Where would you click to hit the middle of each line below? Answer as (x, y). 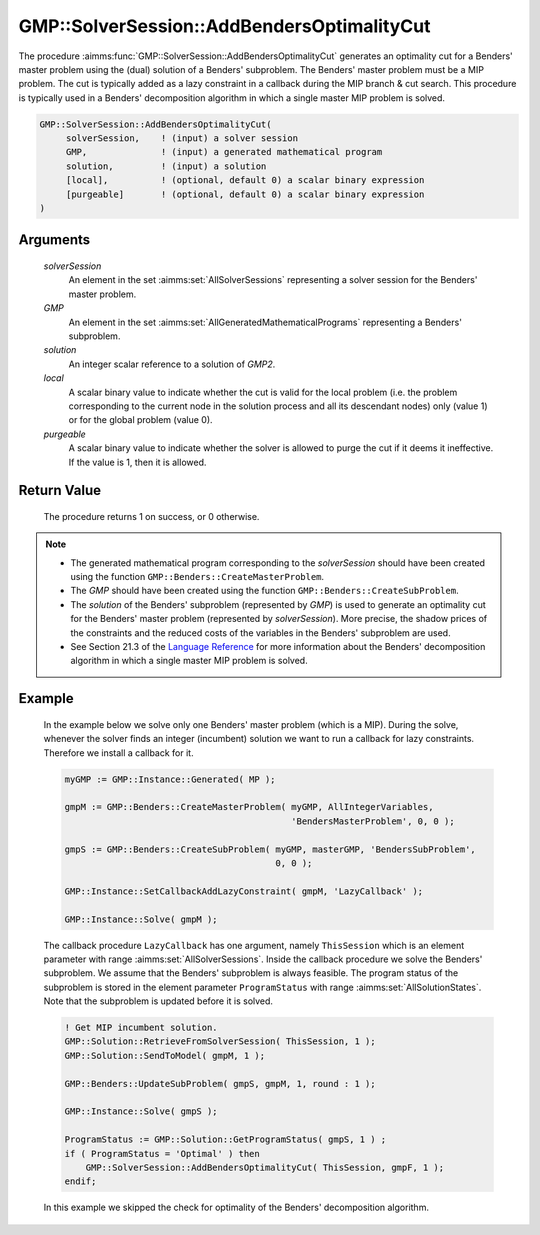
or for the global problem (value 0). (141, 420)
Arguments (54, 240)
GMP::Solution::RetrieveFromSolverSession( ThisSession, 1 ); (220, 1041)
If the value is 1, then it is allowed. (137, 462)
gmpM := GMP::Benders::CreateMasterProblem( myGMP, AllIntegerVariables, (249, 807)
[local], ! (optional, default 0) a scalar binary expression (245, 180)
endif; (80, 1181)
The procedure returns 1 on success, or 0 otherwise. (151, 516)
